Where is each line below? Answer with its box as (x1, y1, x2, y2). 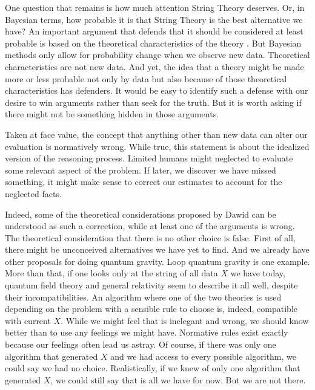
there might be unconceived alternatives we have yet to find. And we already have (5, 243, 310, 256)
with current (5, 314, 51, 327)
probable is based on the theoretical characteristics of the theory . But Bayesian (5, 36, 302, 49)
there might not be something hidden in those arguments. (5, 108, 219, 120)
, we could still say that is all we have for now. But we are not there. (50, 373, 306, 386)
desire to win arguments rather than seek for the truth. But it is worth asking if (5, 96, 302, 108)
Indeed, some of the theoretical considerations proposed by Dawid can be (5, 207, 276, 220)
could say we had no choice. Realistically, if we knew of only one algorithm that (5, 362, 300, 374)
